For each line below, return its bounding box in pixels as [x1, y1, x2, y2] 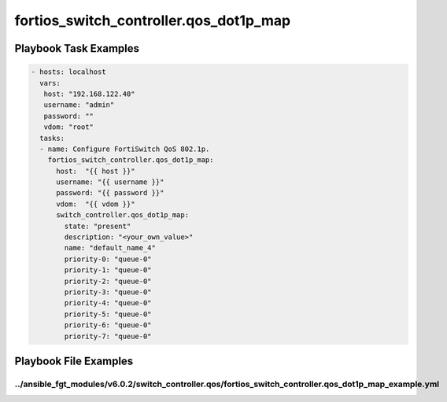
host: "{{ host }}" [56, 166, 135, 175]
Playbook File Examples [14, 354, 134, 367]
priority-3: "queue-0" [64, 287, 153, 297]
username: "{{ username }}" [56, 178, 164, 186]
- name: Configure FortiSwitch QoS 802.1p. [39, 144, 210, 153]
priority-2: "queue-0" [64, 276, 153, 286]
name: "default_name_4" [64, 244, 157, 253]
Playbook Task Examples [14, 42, 140, 55]
